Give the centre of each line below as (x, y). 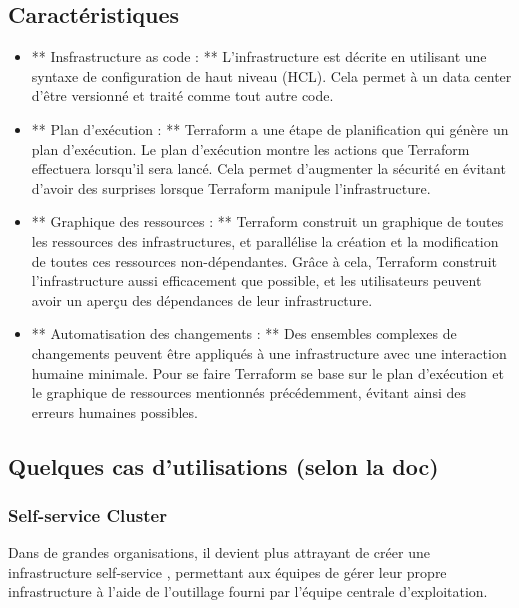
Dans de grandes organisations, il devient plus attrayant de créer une (219, 552)
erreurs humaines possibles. (114, 411)
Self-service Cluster (87, 515)
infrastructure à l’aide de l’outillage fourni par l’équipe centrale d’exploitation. (248, 591)
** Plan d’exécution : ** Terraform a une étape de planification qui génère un (270, 128)
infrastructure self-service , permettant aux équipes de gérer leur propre (227, 571)
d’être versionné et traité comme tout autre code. (182, 95)
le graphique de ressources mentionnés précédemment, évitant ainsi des (248, 392)
